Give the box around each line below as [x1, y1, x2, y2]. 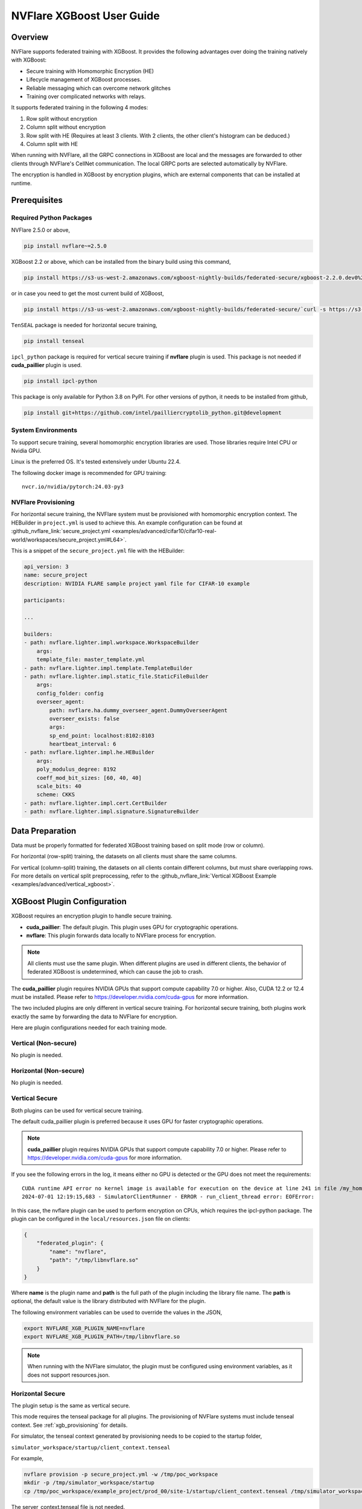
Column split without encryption [26, 124, 106, 131]
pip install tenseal [24, 337, 84, 344]
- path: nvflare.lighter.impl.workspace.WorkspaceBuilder [24, 639, 199, 646]
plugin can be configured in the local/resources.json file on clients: [11, 1215, 190, 1222]
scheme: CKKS [36, 791, 75, 798]
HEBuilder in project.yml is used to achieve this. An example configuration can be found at [11, 519, 243, 526]
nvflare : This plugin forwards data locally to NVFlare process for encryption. [26, 931, 217, 939]
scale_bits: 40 [36, 783, 81, 790]
